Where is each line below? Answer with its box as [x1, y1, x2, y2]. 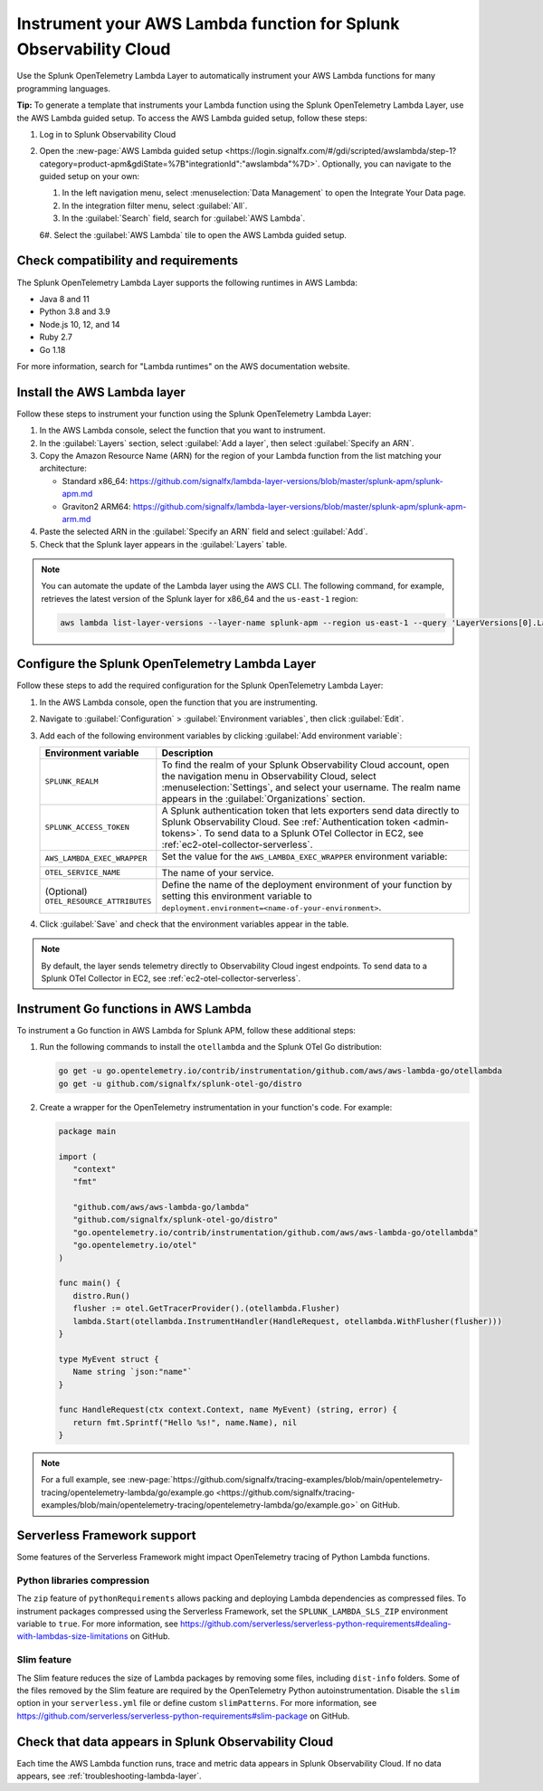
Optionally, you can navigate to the [321, 158, 452, 169]
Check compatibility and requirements [16, 253, 239, 269]
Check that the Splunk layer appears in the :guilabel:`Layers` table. [39, 538, 288, 549]
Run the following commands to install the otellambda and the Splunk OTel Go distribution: [39, 1042, 382, 1053]
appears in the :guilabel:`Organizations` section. [161, 792, 366, 805]
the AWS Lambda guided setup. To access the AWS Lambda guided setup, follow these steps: [16, 112, 367, 123]
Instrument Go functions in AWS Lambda [16, 1001, 252, 1016]
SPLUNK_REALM [44, 776, 99, 786]
